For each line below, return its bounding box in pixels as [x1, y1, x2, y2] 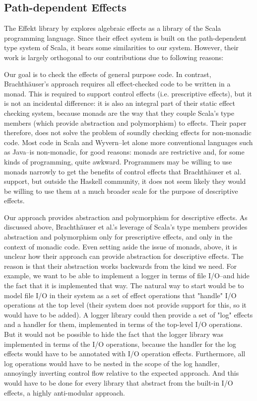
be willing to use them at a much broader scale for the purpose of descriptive [4, 185, 238, 196]
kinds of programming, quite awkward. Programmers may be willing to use [4, 156, 232, 166]
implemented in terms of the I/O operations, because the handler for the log [4, 338, 236, 349]
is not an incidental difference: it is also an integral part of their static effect [4, 98, 235, 108]
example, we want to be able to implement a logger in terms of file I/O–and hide [4, 270, 250, 281]
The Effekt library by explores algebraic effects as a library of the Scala [4, 23, 221, 33]
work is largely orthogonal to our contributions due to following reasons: [4, 52, 224, 62]
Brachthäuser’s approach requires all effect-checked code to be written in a [4, 79, 231, 89]
